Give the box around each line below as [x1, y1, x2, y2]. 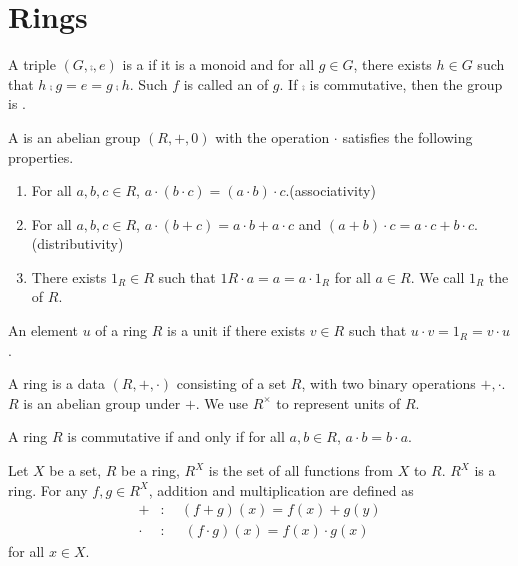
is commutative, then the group [309, 73, 503, 94]
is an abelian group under [23, 392, 181, 413]
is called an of [183, 73, 269, 94]
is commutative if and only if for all [67, 426, 285, 447]
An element [8, 320, 78, 341]
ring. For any [8, 479, 88, 500]
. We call [410, 266, 465, 287]
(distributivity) [31, 233, 124, 254]
